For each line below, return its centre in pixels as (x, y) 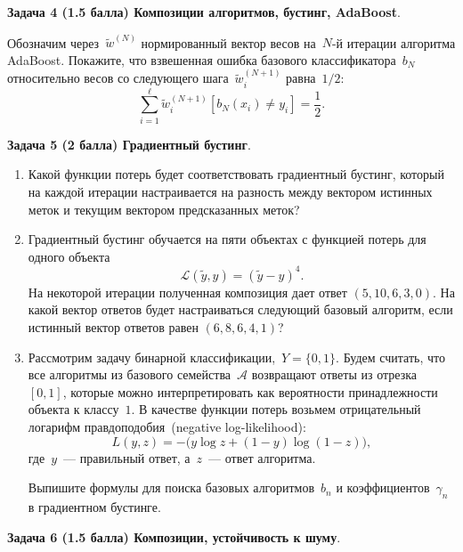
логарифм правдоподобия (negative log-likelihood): (167, 427)
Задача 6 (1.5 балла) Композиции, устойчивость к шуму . (174, 536)
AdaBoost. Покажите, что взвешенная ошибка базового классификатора (202, 59)
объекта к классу (73, 409)
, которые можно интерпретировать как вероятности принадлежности (250, 391)
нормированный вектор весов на (228, 42)
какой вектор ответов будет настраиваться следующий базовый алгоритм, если (240, 309)
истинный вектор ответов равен (113, 327)
